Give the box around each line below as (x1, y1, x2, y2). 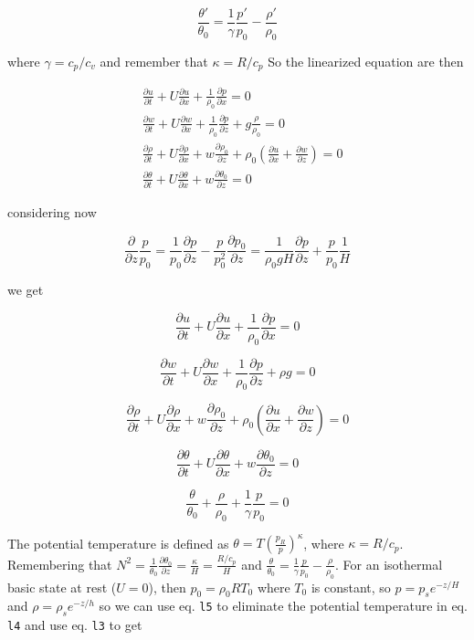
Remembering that (7, 554, 112, 573)
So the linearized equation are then (268, 51, 464, 70)
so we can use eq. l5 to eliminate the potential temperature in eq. (99, 596, 468, 615)
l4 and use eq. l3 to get (7, 615, 142, 635)
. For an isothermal (335, 554, 443, 573)
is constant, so (311, 577, 391, 596)
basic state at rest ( (7, 577, 117, 596)
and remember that (100, 51, 208, 70)
